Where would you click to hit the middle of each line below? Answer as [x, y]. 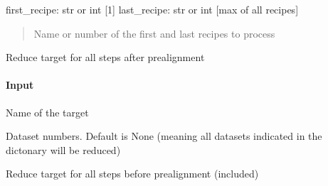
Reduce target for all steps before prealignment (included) [132, 174]
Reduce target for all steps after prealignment [105, 57]
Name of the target [47, 112]
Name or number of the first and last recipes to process [154, 33]
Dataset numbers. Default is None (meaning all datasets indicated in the [164, 136]
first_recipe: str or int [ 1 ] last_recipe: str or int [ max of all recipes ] [152, 9]
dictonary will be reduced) [63, 149]
